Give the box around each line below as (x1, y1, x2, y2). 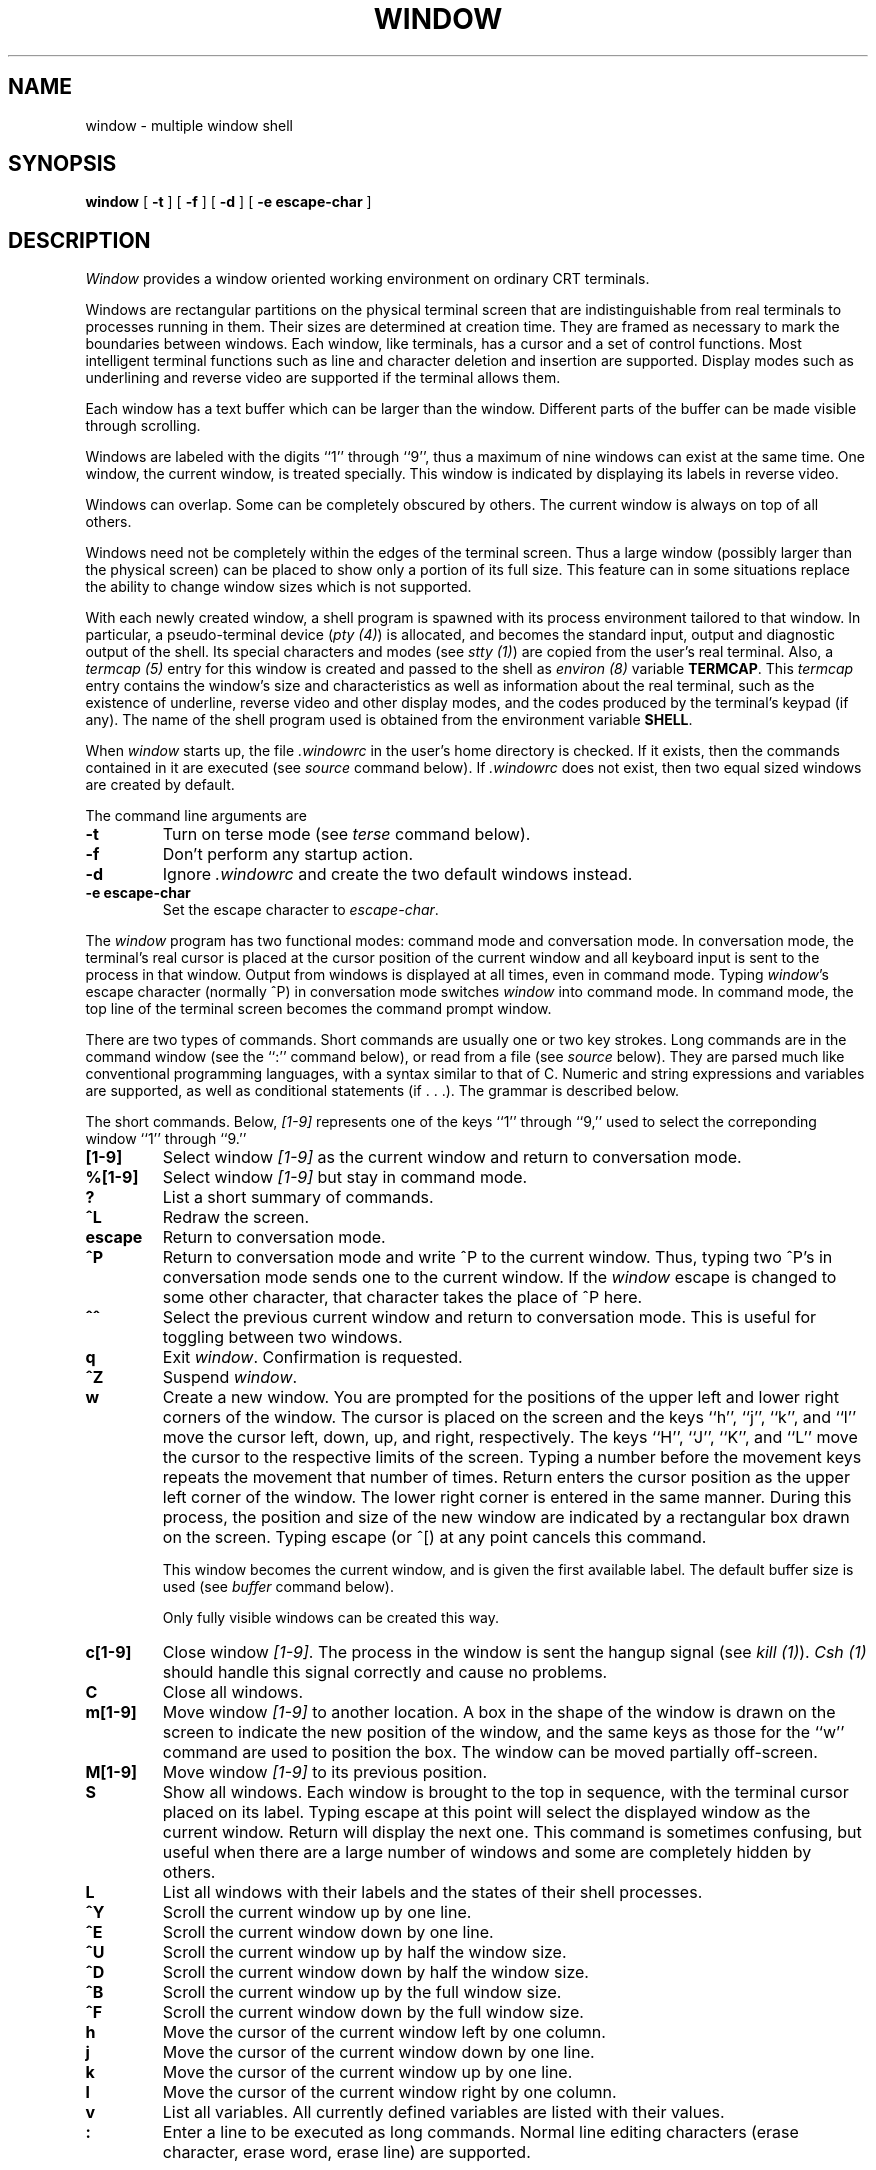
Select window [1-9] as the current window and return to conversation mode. (162, 1147, 742, 1168)
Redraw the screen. (162, 1207, 310, 1228)
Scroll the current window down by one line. (162, 1922, 494, 1943)
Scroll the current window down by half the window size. (162, 1962, 589, 1983)
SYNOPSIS (8, 151, 117, 177)
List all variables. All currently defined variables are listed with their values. (162, 2102, 725, 2123)
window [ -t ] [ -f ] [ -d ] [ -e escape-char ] (85, 193, 372, 211)
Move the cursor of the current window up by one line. (162, 2062, 573, 2083)
